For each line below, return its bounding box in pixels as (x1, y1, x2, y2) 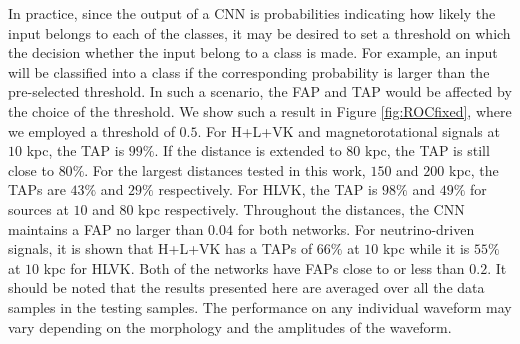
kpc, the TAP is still (365, 140, 490, 161)
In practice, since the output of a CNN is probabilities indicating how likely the (8, 3, 496, 23)
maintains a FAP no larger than (8, 218, 204, 239)
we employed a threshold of (8, 120, 175, 141)
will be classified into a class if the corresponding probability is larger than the (8, 61, 490, 82)
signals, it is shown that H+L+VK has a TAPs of (8, 238, 313, 259)
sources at (8, 198, 69, 219)
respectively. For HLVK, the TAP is (158, 179, 378, 200)
